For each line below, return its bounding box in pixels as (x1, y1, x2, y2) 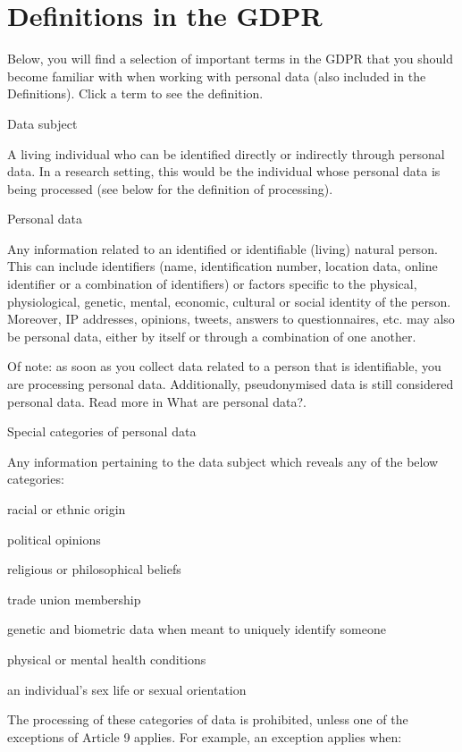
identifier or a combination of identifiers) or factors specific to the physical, (7, 275, 417, 293)
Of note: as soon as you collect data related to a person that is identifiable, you (7, 357, 441, 376)
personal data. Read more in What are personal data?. (7, 392, 307, 410)
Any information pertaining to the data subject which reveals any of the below (7, 452, 439, 470)
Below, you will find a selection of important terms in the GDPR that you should (7, 49, 453, 68)
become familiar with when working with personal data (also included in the (7, 66, 426, 85)
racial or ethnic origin (7, 500, 126, 518)
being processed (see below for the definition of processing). (7, 179, 333, 198)
